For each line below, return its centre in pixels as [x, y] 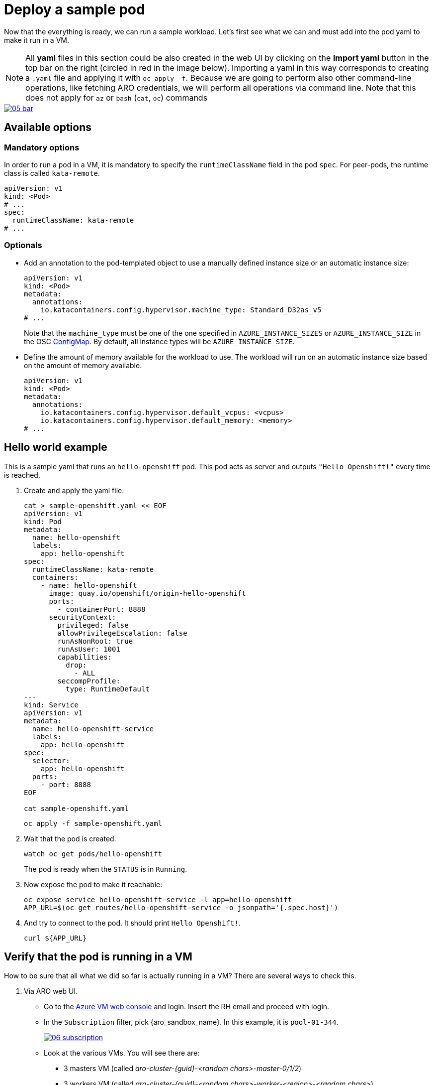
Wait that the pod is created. [70, 838]
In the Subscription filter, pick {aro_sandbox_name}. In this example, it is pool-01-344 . [191, 1022]
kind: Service [51, 705]
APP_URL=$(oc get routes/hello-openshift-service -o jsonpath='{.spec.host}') [181, 907]
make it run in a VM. [37, 40]
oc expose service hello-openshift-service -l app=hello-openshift [158, 899]
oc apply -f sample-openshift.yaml [93, 823]
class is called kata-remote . [52, 173]
